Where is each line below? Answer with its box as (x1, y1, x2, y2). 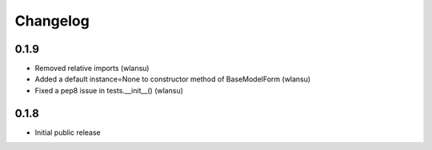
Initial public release (34, 128, 102, 137)
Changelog (14, 12, 90, 30)
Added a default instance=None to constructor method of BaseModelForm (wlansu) (34, 74, 311, 84)
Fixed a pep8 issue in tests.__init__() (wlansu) (34, 85, 184, 95)
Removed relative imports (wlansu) (34, 64, 150, 73)
